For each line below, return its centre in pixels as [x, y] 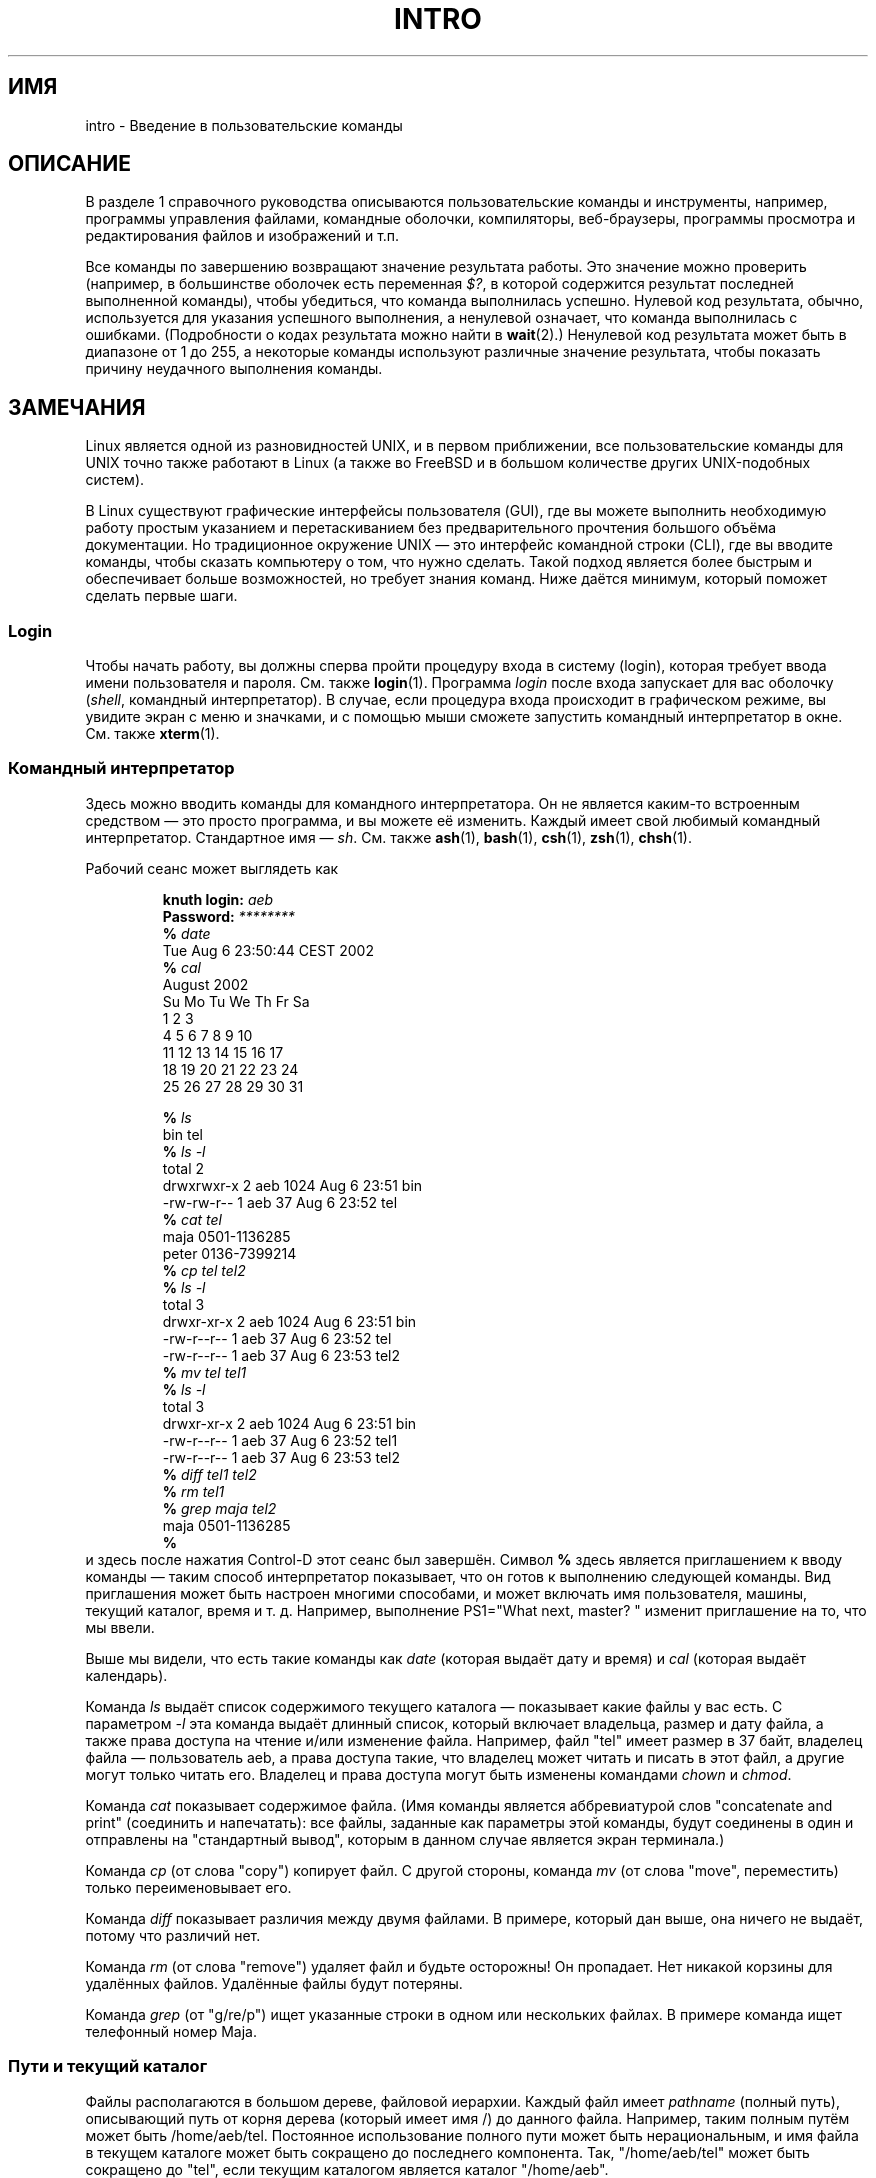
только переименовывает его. [188, 1887]
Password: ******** [228, 916]
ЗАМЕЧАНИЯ [77, 407]
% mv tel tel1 [204, 1372]
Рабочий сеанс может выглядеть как [212, 868]
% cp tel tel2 [204, 1270]
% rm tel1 [193, 1491]
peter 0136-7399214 [229, 1253]
